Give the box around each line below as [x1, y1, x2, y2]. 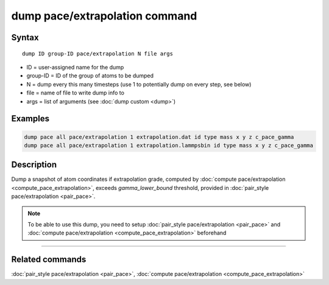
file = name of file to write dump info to [26, 89, 125, 97]
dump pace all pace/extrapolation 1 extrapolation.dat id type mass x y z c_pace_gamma [24, 133, 294, 140]
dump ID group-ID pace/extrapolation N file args [22, 50, 174, 57]
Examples [11, 113, 50, 124]
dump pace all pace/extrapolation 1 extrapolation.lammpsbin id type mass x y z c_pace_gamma [24, 142, 314, 149]
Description [11, 160, 57, 170]
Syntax [11, 32, 39, 43]
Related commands [11, 255, 87, 265]
